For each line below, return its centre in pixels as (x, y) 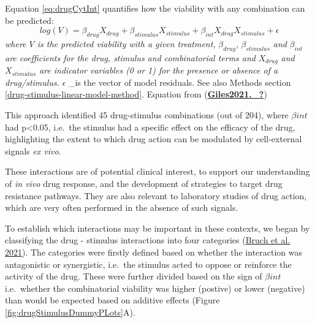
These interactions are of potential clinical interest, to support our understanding (157, 171)
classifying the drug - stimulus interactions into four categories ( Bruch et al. (148, 240)
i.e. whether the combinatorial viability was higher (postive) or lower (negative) (155, 288)
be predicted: (29, 20)
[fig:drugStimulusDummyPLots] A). (70, 312)
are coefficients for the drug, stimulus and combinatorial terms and (131, 57)
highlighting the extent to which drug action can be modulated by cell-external (154, 139)
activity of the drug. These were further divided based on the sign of (134, 276)
